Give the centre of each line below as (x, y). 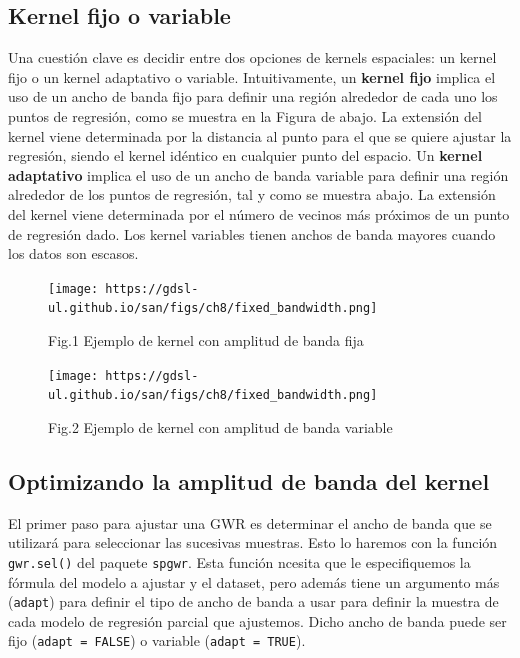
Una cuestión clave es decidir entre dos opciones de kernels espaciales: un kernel (252, 57)
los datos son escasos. (73, 253)
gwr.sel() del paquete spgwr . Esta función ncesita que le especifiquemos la (239, 561)
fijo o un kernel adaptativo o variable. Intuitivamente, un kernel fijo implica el (252, 76)
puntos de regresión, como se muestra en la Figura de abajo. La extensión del (245, 115)
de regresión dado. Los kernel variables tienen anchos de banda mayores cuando (252, 233)
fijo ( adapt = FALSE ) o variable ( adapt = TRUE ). (157, 640)
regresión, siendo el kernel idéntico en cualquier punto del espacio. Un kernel (245, 155)
